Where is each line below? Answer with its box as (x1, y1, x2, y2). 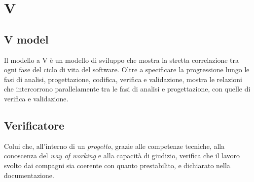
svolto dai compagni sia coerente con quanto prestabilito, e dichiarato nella (4, 160, 230, 170)
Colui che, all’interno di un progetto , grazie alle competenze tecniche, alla (4, 140, 225, 151)
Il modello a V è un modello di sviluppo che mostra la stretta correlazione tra (4, 54, 239, 65)
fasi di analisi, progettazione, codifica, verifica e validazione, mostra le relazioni (4, 74, 242, 84)
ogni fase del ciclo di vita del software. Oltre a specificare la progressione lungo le (4, 64, 250, 75)
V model (4, 31, 49, 46)
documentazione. (4, 170, 54, 180)
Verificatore (4, 117, 65, 133)
